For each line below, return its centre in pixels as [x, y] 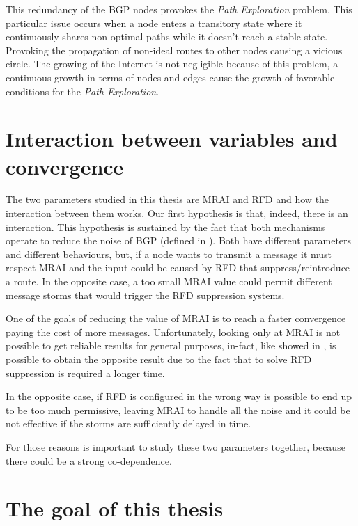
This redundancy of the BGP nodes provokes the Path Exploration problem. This [179, 9]
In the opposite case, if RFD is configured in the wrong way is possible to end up [179, 396]
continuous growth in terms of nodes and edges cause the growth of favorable [170, 77]
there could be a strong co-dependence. [89, 460]
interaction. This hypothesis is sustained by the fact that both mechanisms [165, 226]
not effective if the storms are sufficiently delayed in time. [129, 423]
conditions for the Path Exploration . [83, 91]
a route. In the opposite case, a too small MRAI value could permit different [169, 281]
